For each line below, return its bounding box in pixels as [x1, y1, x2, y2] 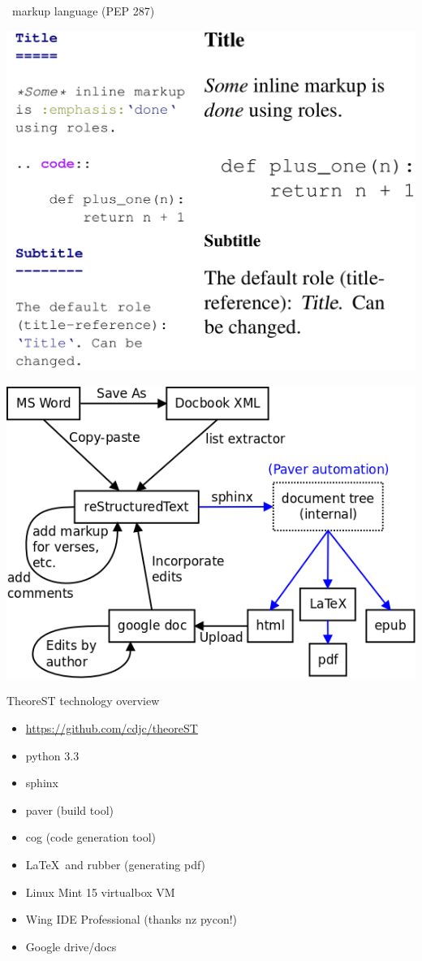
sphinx [25, 774, 58, 791]
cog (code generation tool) [25, 829, 157, 846]
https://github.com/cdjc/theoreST [25, 720, 198, 737]
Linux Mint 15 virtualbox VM [25, 883, 175, 900]
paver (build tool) [25, 801, 114, 818]
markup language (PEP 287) [11, 2, 155, 19]
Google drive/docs [25, 937, 117, 955]
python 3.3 [25, 747, 80, 764]
